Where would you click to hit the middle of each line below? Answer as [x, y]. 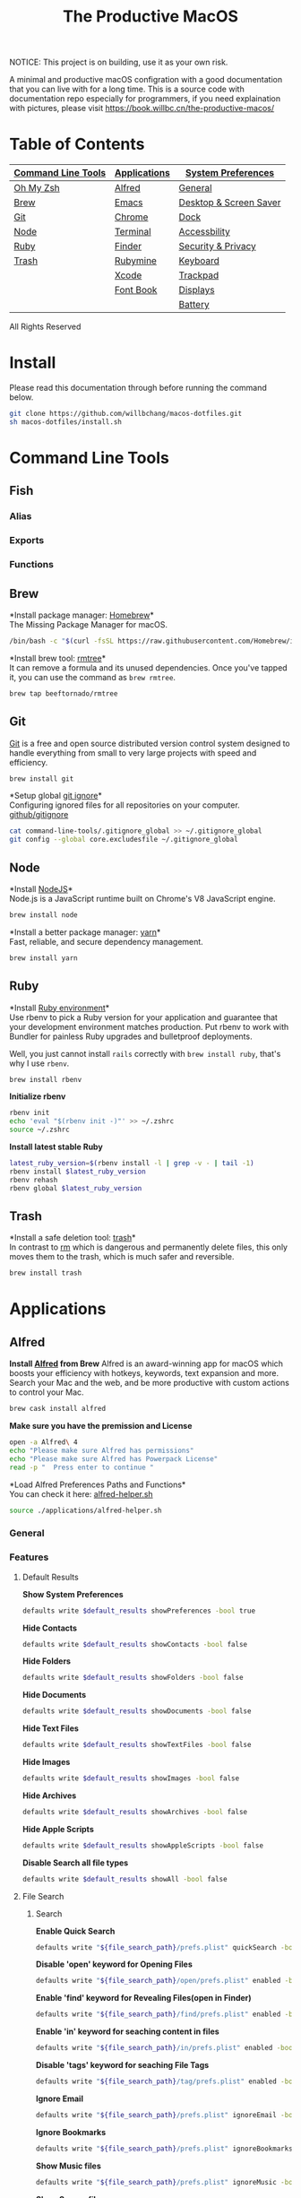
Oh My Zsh [37, 188]
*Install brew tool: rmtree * [57, 658]
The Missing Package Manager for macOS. [89, 624]
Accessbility [205, 232]
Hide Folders [47, 1661]
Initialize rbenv [38, 1096]
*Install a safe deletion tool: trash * [73, 1238]
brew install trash [46, 1273]
